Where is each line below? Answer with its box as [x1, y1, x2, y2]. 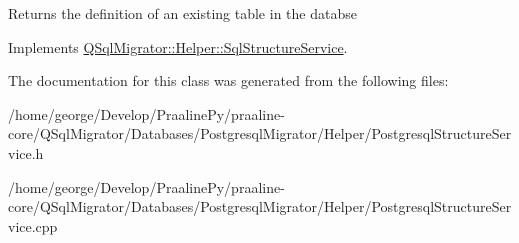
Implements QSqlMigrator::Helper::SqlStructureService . [8, 36, 348, 57]
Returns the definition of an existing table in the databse [8, 3, 357, 23]
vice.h [8, 142, 44, 163]
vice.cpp [8, 215, 58, 236]
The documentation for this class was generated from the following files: [8, 70, 449, 91]
